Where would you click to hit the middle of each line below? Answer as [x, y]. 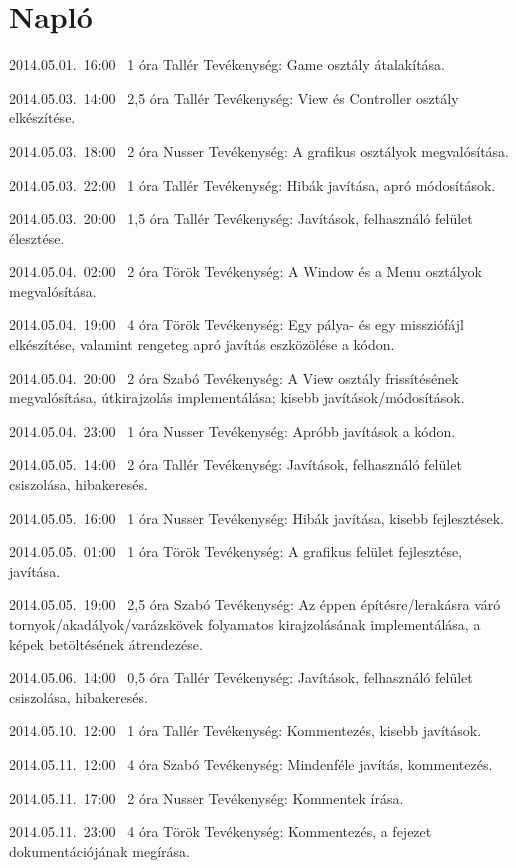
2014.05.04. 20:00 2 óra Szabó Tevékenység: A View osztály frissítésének [234, 377]
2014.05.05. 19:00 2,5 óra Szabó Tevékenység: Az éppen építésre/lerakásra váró [255, 604]
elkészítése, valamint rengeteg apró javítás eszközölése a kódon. [202, 344]
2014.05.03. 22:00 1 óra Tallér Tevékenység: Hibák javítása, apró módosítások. [252, 184]
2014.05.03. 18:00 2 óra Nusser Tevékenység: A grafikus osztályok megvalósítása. [259, 150]
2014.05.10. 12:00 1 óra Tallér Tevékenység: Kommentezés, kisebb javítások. [245, 730]
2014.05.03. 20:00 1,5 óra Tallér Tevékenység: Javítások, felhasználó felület [241, 218]
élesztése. [37, 237]
